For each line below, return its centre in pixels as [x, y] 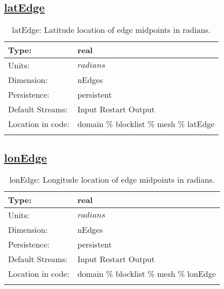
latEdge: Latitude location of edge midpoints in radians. [111, 30]
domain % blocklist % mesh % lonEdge [147, 274]
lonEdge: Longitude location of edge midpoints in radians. [112, 180]
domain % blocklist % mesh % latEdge [146, 124]
